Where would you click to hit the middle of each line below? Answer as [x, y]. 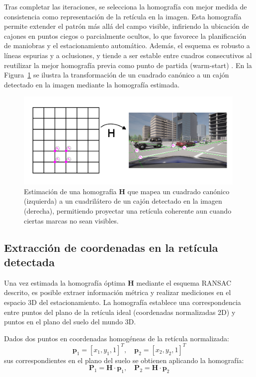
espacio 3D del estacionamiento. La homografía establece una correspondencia [123, 302]
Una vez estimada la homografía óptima [65, 282]
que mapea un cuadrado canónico [178, 191]
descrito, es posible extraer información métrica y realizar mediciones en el [118, 292]
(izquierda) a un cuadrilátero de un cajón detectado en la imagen [123, 201]
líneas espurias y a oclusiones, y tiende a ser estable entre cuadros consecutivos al [128, 55]
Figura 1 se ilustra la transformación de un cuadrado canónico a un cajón [117, 75]
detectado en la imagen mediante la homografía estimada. [92, 84]
